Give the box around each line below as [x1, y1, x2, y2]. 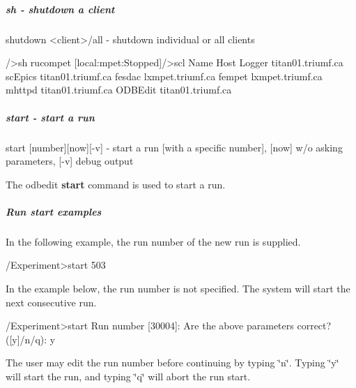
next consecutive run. [6, 294, 97, 309]
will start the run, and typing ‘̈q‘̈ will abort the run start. [6, 369, 251, 383]
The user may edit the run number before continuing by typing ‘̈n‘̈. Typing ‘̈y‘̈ [6, 355, 339, 370]
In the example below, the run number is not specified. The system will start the [6, 281, 350, 296]
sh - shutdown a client [6, 1, 115, 16]
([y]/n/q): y [6, 331, 56, 346]
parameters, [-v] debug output [6, 154, 134, 168]
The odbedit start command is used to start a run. [6, 177, 226, 191]
